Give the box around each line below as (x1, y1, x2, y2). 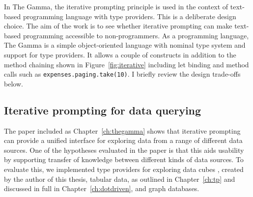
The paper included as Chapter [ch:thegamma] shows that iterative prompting (4, 125, 241, 136)
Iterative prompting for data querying (4, 102, 201, 117)
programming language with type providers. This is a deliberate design (23, 11, 236, 21)
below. (4, 78, 23, 88)
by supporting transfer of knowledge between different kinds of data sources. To (4, 154, 244, 165)
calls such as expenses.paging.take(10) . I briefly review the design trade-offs (4, 69, 241, 79)
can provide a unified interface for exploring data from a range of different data (4, 135, 243, 145)
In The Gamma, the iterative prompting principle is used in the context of (4, 1, 228, 11)
